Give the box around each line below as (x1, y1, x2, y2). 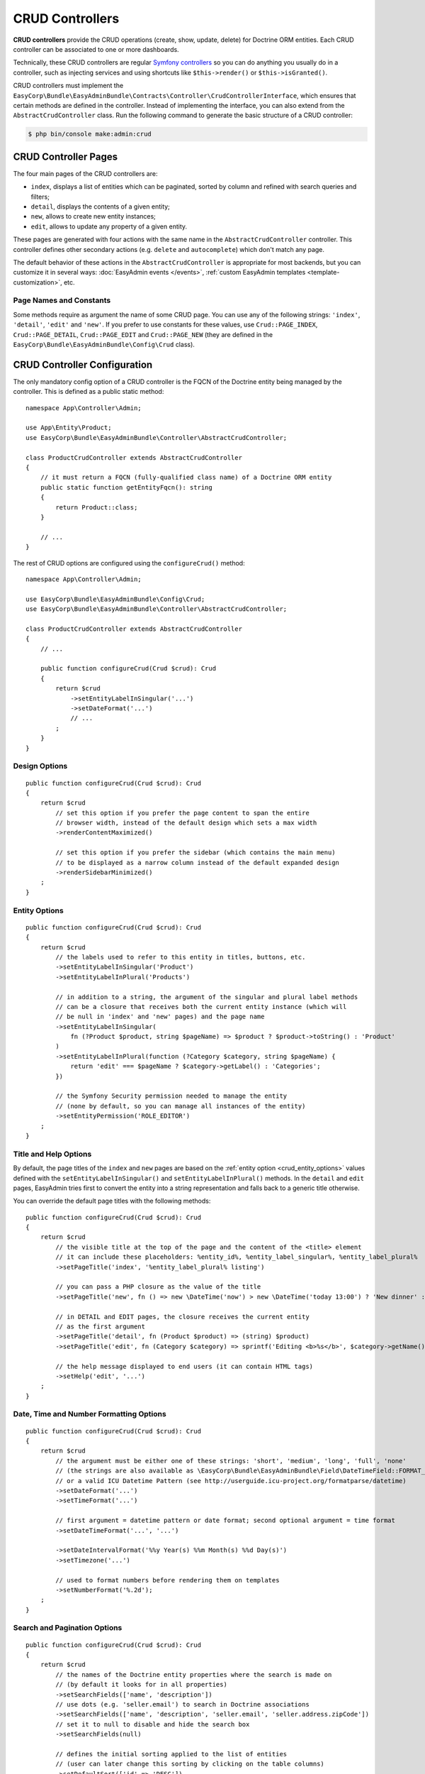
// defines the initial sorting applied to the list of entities (55, 1750, 288, 1758)
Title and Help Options (13, 1149, 92, 1159)
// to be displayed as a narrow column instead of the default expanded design (55, 859, 340, 866)
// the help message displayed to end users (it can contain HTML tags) (55, 1362, 314, 1370)
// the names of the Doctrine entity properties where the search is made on (55, 1670, 332, 1678)
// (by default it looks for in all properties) (55, 1680, 228, 1689)
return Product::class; (55, 503, 138, 511)
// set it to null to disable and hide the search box (55, 1720, 250, 1728)
